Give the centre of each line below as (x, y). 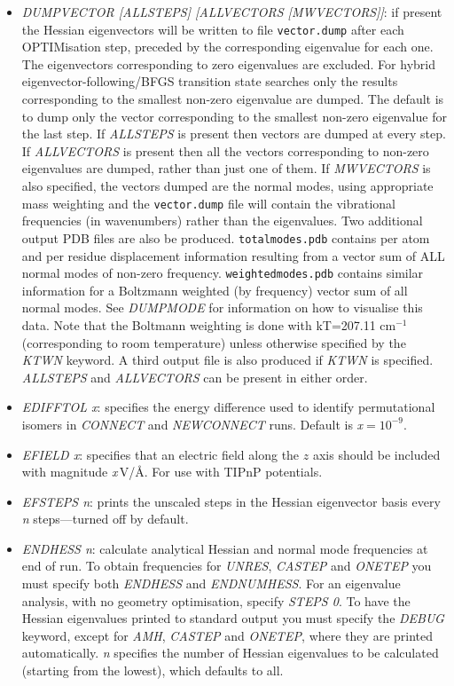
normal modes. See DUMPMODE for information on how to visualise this (222, 308)
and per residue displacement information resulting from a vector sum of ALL (233, 255)
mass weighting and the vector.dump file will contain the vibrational (208, 203)
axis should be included (376, 454)
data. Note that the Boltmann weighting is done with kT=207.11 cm (209, 324)
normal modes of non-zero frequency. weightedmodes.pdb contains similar (223, 273)
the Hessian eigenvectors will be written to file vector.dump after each (213, 29)
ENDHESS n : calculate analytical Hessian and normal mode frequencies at (225, 548)
